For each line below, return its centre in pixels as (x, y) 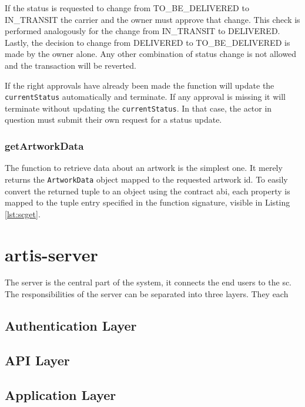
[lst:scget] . (23, 213)
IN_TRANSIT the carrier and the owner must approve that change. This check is (152, 19)
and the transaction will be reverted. (71, 65)
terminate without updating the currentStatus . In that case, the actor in (138, 108)
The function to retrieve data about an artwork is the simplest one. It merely (144, 168)
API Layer (37, 360)
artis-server (51, 254)
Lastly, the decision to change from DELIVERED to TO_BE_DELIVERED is (148, 42)
